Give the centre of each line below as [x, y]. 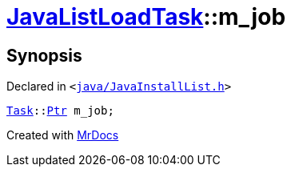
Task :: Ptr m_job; [60, 111]
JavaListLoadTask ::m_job [146, 17]
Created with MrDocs [63, 135]
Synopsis [44, 55]
